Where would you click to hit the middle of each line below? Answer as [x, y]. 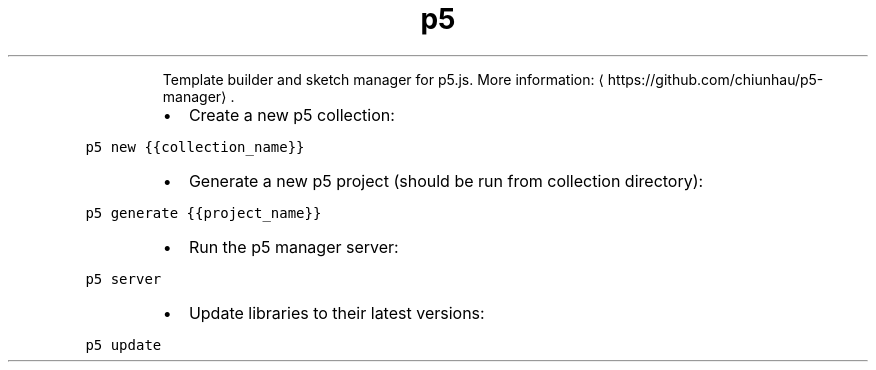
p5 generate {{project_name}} [203, 212]
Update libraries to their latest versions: [336, 312]
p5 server [123, 278]
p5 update [123, 344]
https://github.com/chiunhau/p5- [715, 79]
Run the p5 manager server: [293, 246]
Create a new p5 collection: [291, 114]
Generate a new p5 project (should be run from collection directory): [446, 180]
